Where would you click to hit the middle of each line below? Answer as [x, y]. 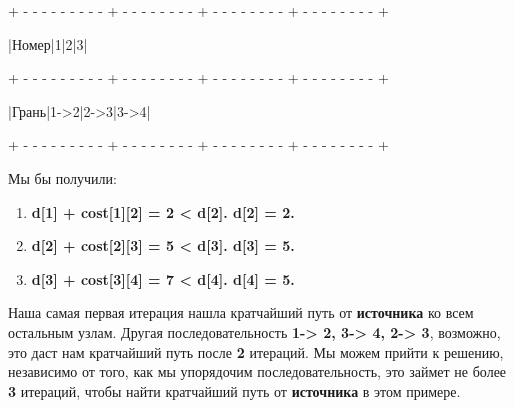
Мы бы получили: [62, 177]
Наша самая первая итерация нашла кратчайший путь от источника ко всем [241, 312]
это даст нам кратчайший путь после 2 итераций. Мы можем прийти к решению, [256, 351]
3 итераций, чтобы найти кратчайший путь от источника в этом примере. [234, 390]
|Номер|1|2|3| [48, 43]
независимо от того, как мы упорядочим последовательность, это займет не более [257, 371]
